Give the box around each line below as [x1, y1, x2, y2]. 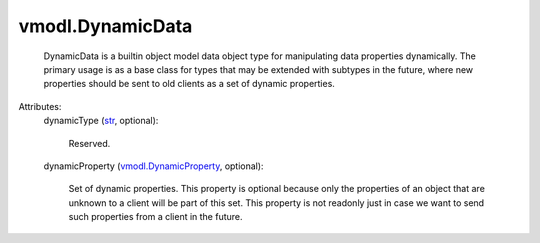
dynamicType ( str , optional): [43, 115, 159, 127]
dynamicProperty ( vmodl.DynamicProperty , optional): [43, 160, 264, 172]
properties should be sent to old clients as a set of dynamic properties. [43, 78, 335, 90]
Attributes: [18, 100, 62, 112]
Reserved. [68, 137, 111, 149]
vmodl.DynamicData [18, 15, 193, 37]
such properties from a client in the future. [68, 211, 244, 223]
